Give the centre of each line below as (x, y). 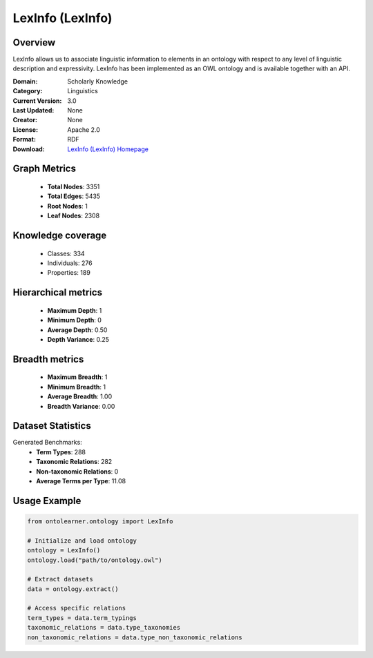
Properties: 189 (69, 273)
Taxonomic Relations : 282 (74, 462)
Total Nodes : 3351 (74, 186)
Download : (29, 149)
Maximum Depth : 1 (75, 310)
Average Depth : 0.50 (77, 330)
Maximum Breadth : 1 (77, 377)
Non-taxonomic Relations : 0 (77, 471)
